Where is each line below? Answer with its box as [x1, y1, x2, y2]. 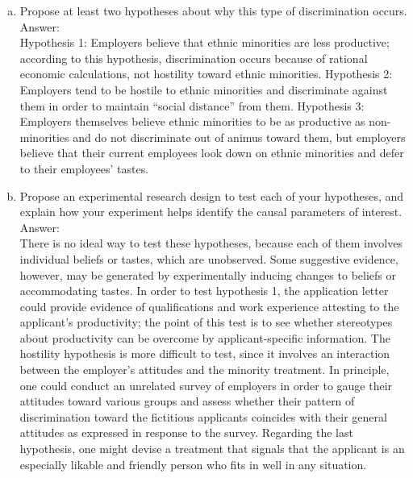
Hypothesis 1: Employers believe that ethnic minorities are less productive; [19, 34, 390, 51]
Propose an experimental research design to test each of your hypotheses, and [19, 187, 404, 204]
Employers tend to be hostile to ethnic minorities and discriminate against [19, 81, 388, 98]
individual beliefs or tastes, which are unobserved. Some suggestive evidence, [19, 250, 398, 267]
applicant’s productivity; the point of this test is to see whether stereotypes [19, 314, 393, 330]
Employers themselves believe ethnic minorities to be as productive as [19, 113, 365, 130]
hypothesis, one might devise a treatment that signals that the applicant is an [19, 440, 405, 457]
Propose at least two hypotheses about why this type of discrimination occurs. [19, 2, 407, 19]
